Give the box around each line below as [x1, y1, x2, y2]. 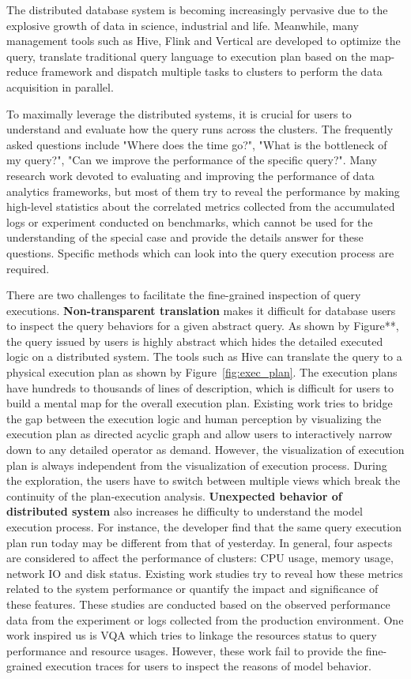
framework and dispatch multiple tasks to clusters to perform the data [41, 63, 383, 80]
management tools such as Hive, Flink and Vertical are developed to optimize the [6, 32, 401, 49]
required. [6, 260, 50, 276]
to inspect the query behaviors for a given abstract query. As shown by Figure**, [6, 317, 399, 334]
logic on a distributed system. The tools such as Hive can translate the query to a [6, 348, 402, 365]
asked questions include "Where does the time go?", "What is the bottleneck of [6, 136, 387, 152]
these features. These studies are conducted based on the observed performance [6, 595, 390, 612]
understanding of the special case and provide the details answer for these [6, 229, 364, 246]
